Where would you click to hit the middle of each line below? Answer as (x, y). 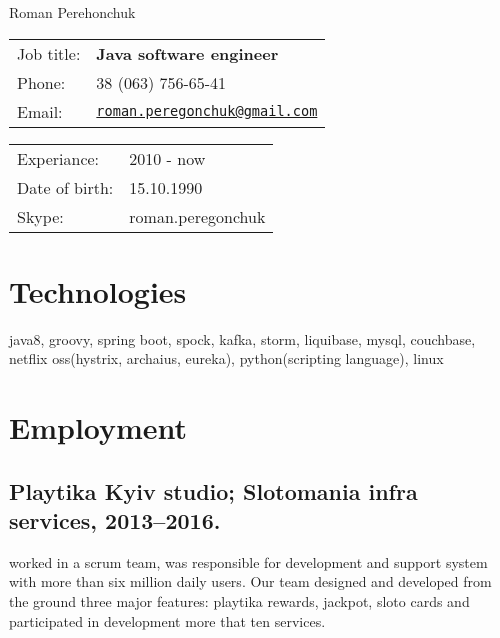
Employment (98, 427)
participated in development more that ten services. (167, 620)
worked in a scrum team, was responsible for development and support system (248, 561)
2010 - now (167, 158)
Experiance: (58, 158)
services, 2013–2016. (115, 520)
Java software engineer (187, 53)
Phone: (41, 82)
